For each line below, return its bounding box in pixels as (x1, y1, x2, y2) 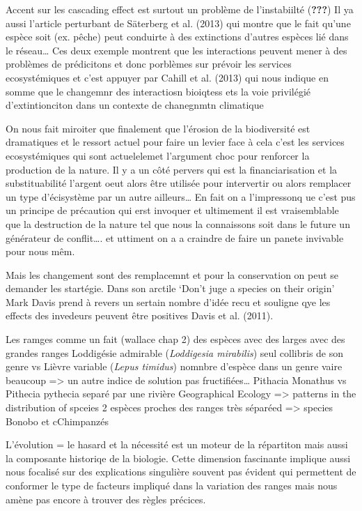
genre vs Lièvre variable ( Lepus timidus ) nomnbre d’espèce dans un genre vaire (6, 359, 343, 374)
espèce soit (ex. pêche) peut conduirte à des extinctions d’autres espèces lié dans (6, 29, 349, 44)
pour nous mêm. (6, 244, 75, 259)
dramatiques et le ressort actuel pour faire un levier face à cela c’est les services (6, 135, 345, 149)
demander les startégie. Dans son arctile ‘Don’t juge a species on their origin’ (6, 281, 335, 296)
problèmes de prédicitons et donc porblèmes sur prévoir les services (6, 56, 292, 71)
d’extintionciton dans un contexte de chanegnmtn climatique (6, 98, 264, 112)
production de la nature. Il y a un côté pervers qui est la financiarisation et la (6, 162, 338, 176)
